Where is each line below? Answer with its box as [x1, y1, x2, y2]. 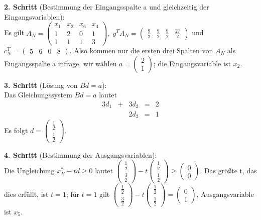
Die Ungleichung [4, 165, 55, 176]
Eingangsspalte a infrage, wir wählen [4, 58, 117, 68]
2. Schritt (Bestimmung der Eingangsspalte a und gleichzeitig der [4, 2, 209, 12]
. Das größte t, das [200, 165, 257, 176]
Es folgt [4, 125, 28, 135]
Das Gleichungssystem [4, 89, 72, 100]
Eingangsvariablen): [4, 11, 65, 22]
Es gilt [4, 27, 24, 38]
